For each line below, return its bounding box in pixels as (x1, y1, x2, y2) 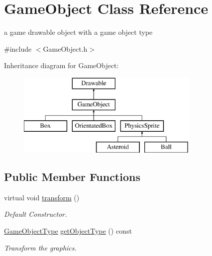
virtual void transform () (4, 192, 80, 202)
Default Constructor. (4, 209, 67, 219)
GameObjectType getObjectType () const (4, 226, 132, 236)
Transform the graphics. (4, 242, 77, 253)
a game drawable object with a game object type (4, 27, 153, 37)
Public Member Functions (4, 169, 140, 184)
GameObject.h (43, 43, 88, 54)
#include (4, 43, 32, 54)
